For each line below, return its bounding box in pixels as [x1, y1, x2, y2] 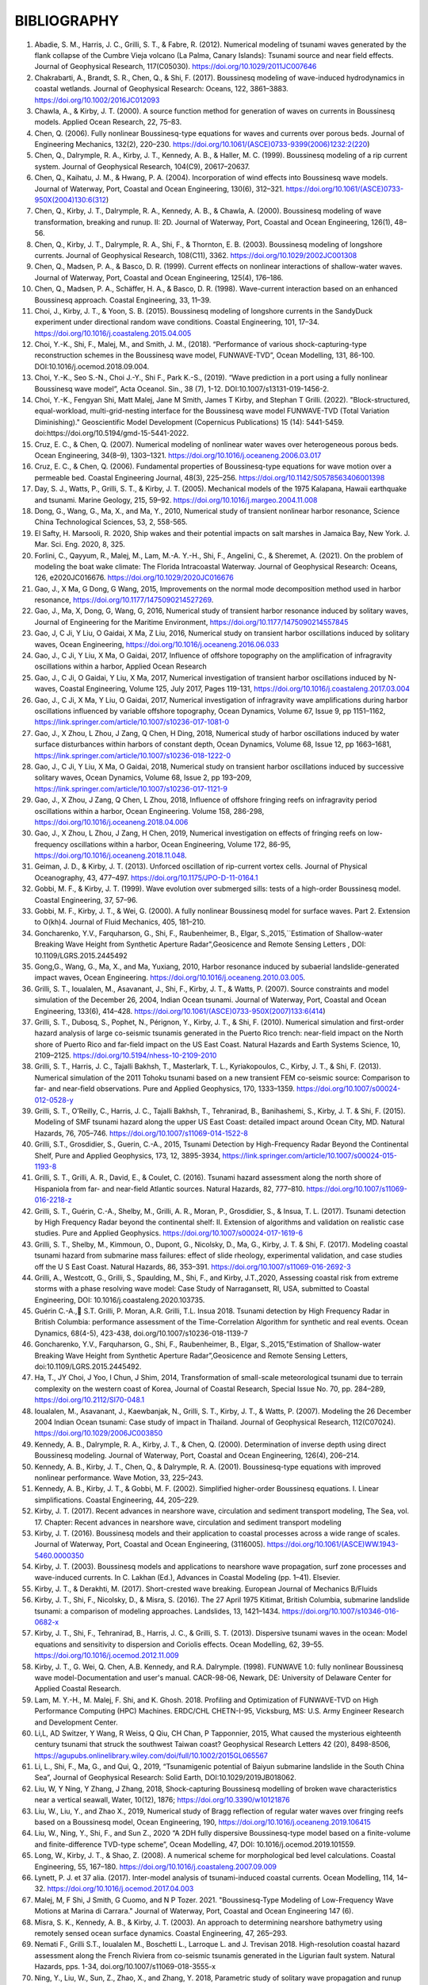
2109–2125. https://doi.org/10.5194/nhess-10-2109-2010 [34, 1050, 217, 1060]
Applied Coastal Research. [34, 1684, 121, 1694]
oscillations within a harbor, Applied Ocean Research [34, 661, 208, 671]
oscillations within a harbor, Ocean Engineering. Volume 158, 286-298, [34, 806, 265, 815]
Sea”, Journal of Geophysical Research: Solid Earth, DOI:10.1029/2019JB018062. [34, 1773, 296, 1783]
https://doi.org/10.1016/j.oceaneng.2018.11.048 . [34, 850, 187, 861]
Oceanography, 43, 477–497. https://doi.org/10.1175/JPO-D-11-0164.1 [34, 873, 258, 882]
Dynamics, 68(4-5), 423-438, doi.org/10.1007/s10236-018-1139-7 [34, 1328, 249, 1338]
